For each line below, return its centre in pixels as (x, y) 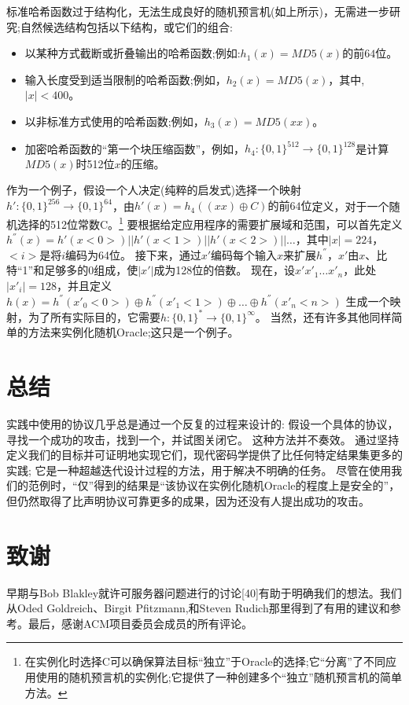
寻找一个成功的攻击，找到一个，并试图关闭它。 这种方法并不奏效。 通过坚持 (203, 439)
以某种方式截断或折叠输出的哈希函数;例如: (133, 53)
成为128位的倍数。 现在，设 (225, 270)
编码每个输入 (244, 254)
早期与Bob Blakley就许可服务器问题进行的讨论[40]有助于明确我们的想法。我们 (204, 592)
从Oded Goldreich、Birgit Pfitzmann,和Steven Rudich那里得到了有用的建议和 (198, 608)
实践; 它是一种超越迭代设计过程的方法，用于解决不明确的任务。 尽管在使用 (199, 470)
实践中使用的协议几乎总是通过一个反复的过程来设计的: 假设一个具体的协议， (203, 423)
